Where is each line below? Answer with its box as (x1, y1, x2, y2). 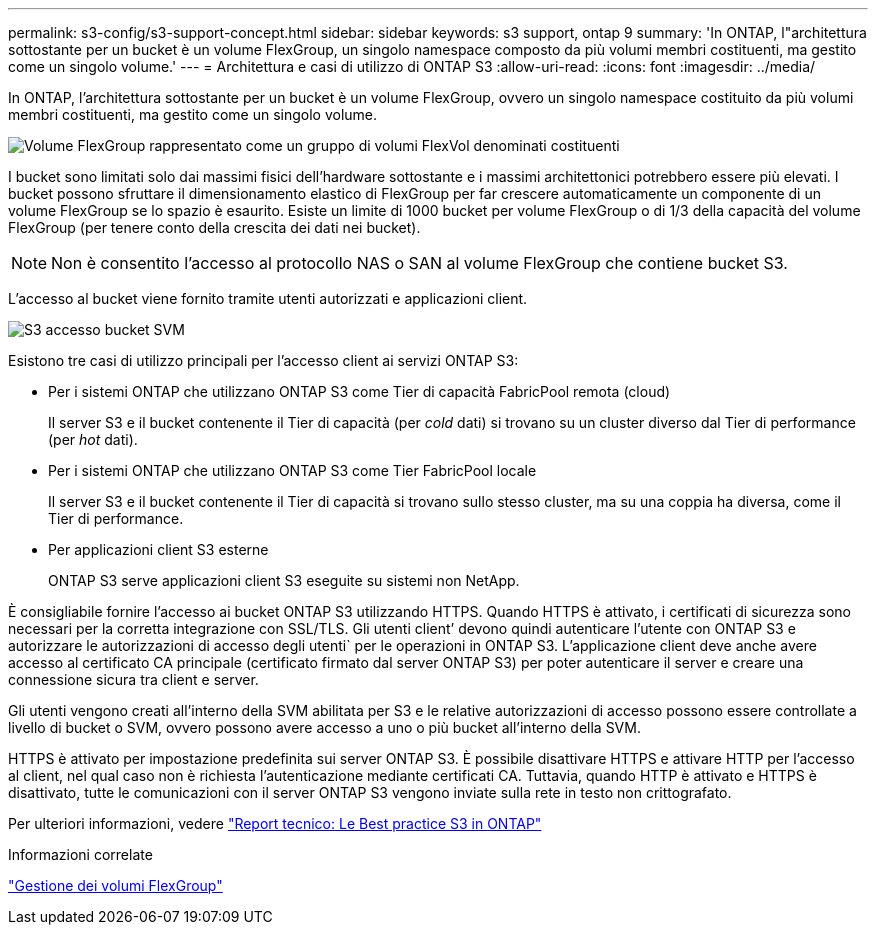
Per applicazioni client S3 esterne (48, 541, 269, 558)
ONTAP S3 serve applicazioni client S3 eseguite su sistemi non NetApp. (48, 572, 520, 589)
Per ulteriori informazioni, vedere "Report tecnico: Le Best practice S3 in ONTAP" (8, 815, 542, 832)
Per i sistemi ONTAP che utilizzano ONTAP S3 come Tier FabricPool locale (48, 462, 537, 479)
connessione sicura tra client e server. (8, 671, 259, 688)
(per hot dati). (48, 431, 138, 448)
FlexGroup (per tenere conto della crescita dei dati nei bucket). (8, 219, 421, 236)
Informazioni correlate (8, 846, 153, 863)
